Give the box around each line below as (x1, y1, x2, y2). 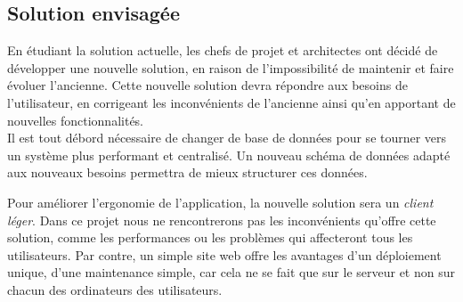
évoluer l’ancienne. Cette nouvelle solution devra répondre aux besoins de (7, 76, 408, 94)
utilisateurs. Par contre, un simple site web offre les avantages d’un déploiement (7, 245, 442, 264)
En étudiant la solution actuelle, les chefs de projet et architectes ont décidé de (7, 41, 438, 60)
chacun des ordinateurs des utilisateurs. (7, 280, 223, 298)
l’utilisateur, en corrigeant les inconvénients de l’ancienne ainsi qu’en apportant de (7, 93, 456, 111)
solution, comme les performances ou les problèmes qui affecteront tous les (7, 228, 413, 247)
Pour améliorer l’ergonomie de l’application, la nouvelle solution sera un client (7, 192, 434, 211)
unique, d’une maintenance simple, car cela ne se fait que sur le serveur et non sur (7, 263, 455, 282)
